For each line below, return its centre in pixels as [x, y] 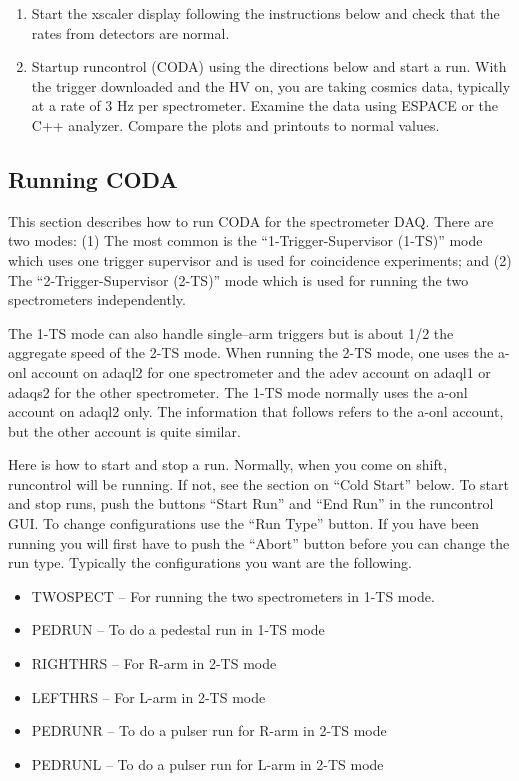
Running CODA [93, 178]
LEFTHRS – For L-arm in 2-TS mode [148, 696]
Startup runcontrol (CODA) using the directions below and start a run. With [269, 66]
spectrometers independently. [97, 299]
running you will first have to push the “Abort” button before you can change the [259, 542]
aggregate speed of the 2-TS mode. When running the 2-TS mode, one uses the [251, 352]
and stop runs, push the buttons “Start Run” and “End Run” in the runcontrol [251, 503]
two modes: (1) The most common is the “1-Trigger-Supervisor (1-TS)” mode [245, 240]
